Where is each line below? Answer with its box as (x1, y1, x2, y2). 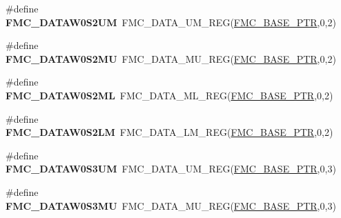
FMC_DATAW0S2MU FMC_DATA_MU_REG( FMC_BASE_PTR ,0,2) (6, 51, 336, 66)
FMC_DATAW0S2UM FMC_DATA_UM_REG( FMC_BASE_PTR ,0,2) (6, 14, 336, 29)
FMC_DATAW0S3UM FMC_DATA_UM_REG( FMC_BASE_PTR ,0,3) (6, 161, 336, 176)
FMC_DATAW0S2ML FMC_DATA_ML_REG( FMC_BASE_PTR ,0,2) (6, 88, 333, 102)
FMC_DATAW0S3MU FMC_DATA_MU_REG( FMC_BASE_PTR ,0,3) (6, 198, 336, 212)
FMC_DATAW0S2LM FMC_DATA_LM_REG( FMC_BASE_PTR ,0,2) (6, 125, 333, 139)
